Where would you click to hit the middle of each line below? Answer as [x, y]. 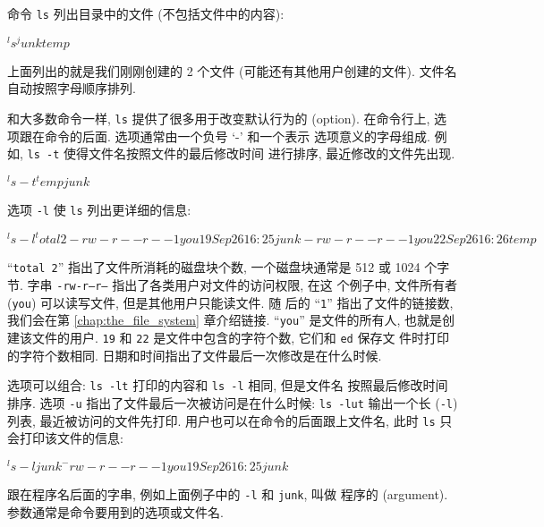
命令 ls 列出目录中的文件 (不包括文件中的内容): [146, 13]
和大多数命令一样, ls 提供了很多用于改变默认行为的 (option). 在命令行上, [219, 118]
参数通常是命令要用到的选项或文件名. [115, 511]
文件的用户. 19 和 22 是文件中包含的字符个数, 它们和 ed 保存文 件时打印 [241, 338]
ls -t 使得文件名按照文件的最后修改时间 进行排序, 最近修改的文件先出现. [241, 153]
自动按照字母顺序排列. [72, 88]
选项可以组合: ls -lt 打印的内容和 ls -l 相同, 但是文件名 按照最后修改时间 [228, 385]
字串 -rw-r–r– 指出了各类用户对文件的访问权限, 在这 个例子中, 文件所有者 [242, 285]
